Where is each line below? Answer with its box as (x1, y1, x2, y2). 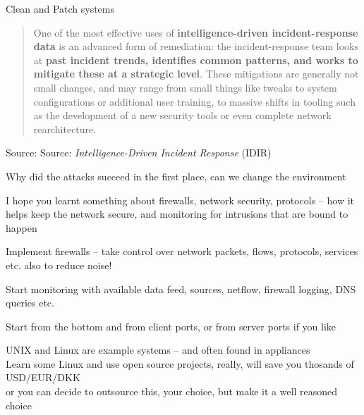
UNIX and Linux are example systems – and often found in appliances (6, 342, 310, 357)
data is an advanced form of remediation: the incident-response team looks (33, 39, 359, 54)
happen (6, 220, 37, 235)
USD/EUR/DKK (6, 370, 80, 385)
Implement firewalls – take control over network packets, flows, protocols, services (6, 244, 358, 259)
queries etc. (6, 295, 54, 310)
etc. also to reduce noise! (6, 257, 112, 272)
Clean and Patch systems (6, 1, 115, 16)
